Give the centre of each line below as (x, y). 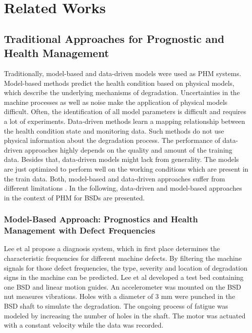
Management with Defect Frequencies (80, 230)
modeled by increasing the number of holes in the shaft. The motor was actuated (125, 315)
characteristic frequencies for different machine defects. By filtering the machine (123, 258)
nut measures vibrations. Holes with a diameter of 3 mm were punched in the (120, 296)
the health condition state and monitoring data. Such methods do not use (114, 130)
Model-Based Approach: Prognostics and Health (101, 219)
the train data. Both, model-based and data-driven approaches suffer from (115, 178)
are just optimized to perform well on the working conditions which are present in (126, 168)
